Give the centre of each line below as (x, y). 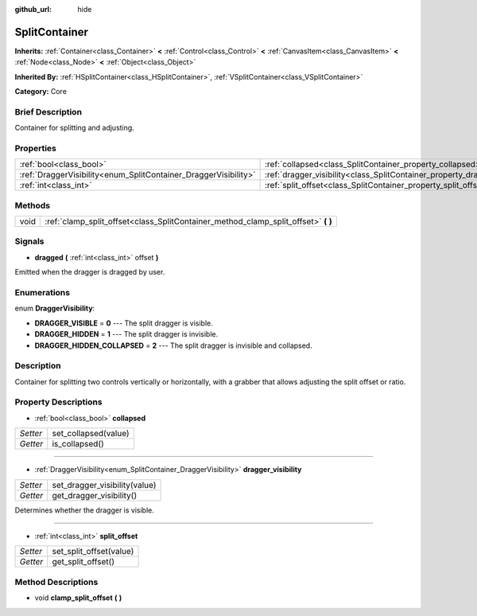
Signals (29, 241)
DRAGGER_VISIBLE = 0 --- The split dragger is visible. (124, 323)
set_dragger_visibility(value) (104, 485)
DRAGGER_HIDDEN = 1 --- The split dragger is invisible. (126, 334)
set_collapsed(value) (91, 434)
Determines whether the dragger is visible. (85, 510)
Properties (36, 148)
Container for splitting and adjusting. (74, 128)
